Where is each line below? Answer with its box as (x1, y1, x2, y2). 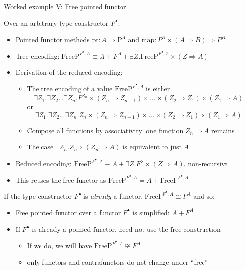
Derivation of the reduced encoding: (15, 67, 122, 77)
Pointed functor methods (15, 34, 90, 44)
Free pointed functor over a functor (15, 207, 121, 217)
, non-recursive (184, 158, 228, 168)
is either (146, 83, 170, 94)
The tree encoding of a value (27, 83, 113, 94)
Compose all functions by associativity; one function (27, 125, 184, 135)
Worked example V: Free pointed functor (4, 1, 126, 11)
